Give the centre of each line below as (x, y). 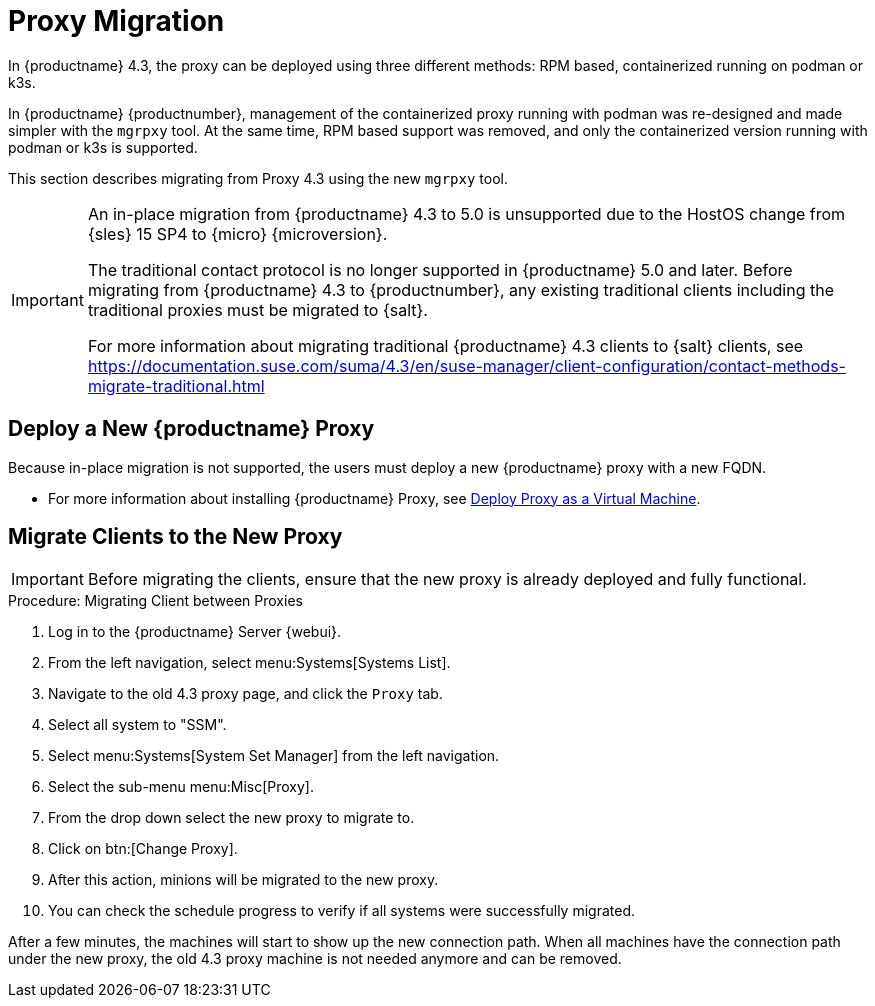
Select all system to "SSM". (137, 725)
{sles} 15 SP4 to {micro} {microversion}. (237, 233)
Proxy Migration (116, 21)
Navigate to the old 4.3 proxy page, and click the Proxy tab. (245, 694)
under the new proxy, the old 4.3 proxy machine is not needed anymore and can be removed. (315, 959)
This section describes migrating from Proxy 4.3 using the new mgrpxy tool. (258, 178)
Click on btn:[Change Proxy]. (143, 849)
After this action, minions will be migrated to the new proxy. (243, 880)
